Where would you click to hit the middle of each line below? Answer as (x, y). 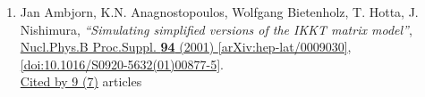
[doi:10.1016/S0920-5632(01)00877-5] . (122, 64)
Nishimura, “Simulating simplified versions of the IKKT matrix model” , (216, 29)
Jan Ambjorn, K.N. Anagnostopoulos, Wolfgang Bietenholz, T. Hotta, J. (219, 12)
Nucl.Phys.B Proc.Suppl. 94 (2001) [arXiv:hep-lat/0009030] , (186, 47)
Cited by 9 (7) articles (81, 81)
